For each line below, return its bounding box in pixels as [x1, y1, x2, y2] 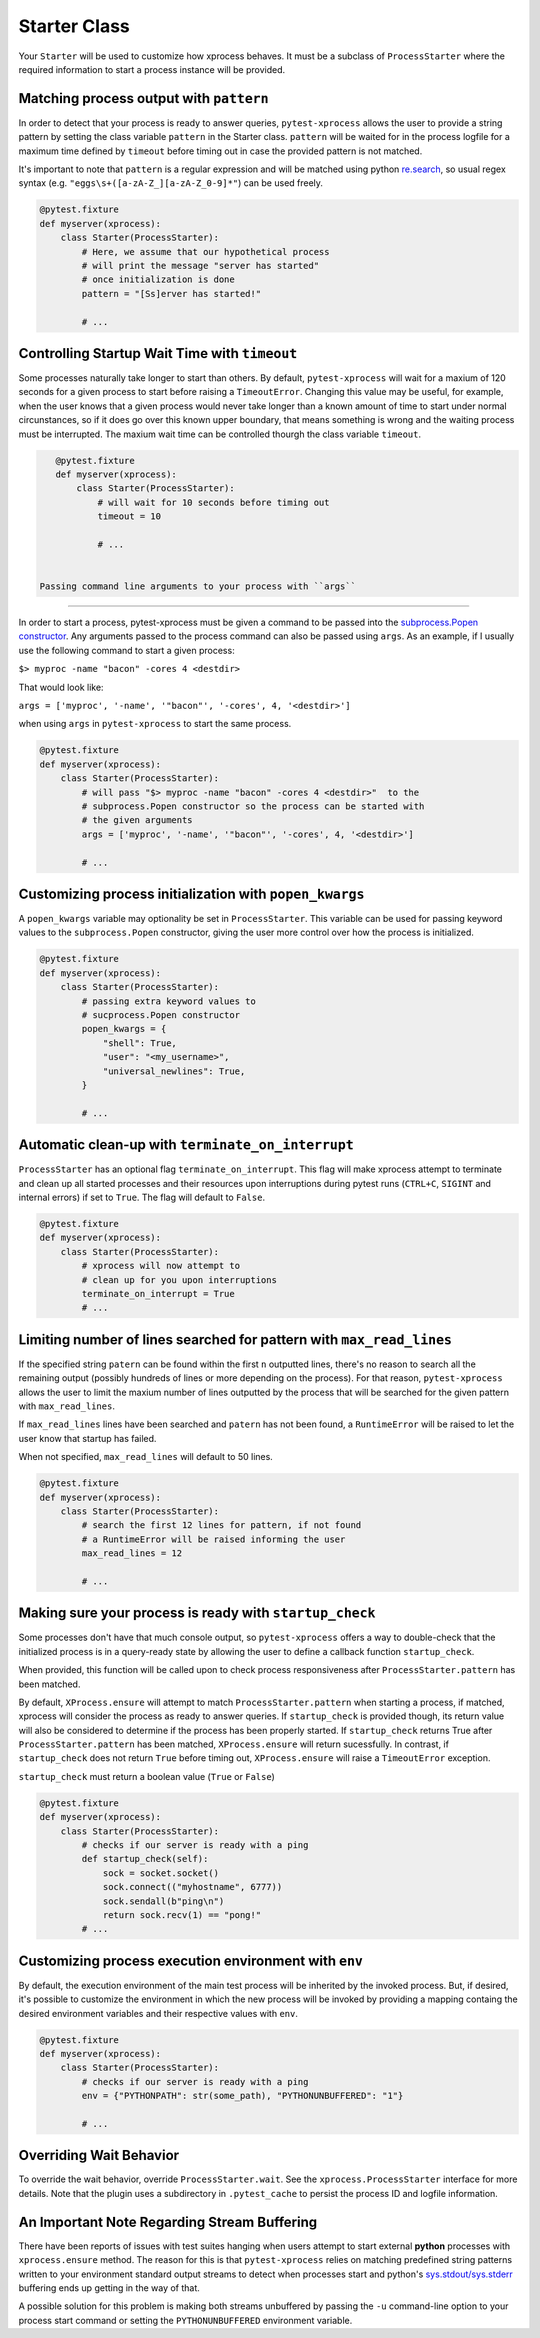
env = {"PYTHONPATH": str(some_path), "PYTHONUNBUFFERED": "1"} [81, 2090, 404, 2102]
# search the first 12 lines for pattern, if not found [81, 1520, 362, 1531]
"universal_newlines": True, [102, 1065, 246, 1077]
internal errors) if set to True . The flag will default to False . [18, 1191, 265, 1203]
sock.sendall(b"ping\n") [102, 1895, 225, 1907]
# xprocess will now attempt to [81, 1260, 240, 1272]
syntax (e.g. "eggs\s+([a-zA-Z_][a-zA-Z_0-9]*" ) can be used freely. [18, 177, 324, 189]
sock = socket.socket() [102, 1867, 220, 1879]
